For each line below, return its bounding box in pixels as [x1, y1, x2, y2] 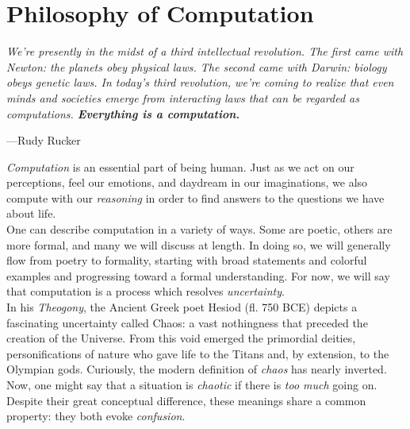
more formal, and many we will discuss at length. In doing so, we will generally [6, 236, 391, 253]
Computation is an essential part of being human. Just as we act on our [6, 158, 354, 175]
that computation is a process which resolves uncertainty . [6, 283, 285, 300]
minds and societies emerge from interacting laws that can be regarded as [6, 89, 359, 106]
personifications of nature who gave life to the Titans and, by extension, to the [6, 345, 389, 361]
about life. [6, 205, 56, 222]
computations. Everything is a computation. [6, 105, 240, 122]
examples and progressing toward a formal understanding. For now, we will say [6, 267, 390, 284]
